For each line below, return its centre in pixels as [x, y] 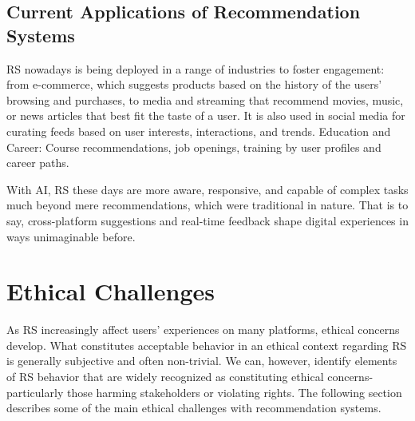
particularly [35, 392]
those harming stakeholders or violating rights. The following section [234, 392]
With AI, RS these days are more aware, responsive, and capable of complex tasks [207, 189]
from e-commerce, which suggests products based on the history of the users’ [194, 84]
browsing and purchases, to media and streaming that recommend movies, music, [205, 99]
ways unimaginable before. [71, 236]
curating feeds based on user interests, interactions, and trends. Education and [199, 131]
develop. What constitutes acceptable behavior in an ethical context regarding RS [207, 345]
